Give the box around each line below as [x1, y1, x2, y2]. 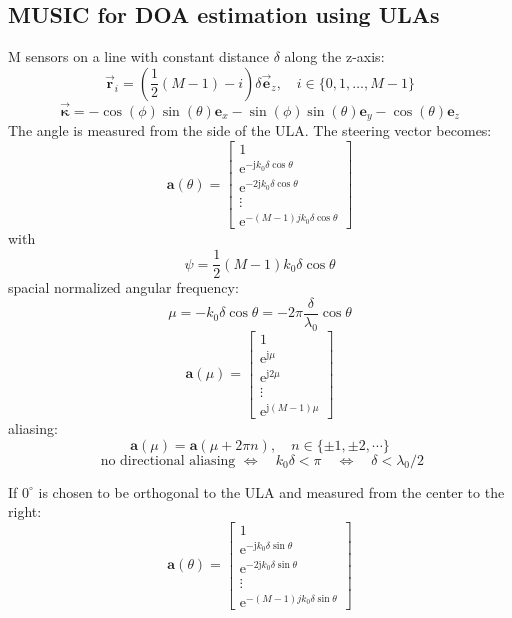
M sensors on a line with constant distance [8, 46, 269, 67]
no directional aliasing [100, 453, 236, 468]
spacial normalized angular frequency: [8, 277, 239, 298]
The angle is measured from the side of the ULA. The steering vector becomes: [8, 120, 492, 141]
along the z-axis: [284, 46, 385, 67]
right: [8, 501, 42, 522]
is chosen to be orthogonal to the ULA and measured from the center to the [38, 481, 505, 502]
